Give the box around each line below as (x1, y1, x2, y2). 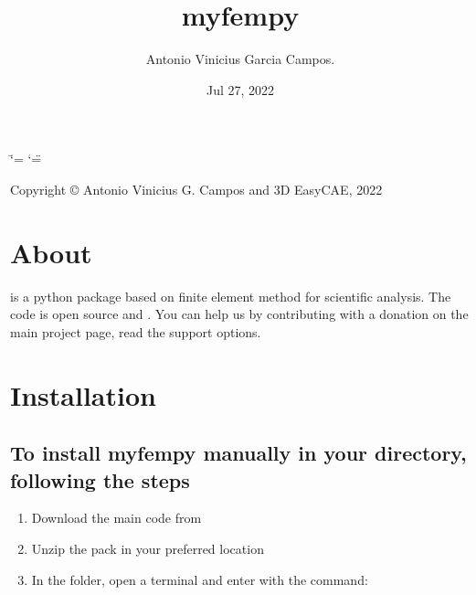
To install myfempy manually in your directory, (10, 439, 467, 467)
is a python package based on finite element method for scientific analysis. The (10, 286, 451, 305)
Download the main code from (31, 508, 202, 527)
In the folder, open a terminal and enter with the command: (31, 569, 368, 589)
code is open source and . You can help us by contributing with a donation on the (10, 304, 469, 324)
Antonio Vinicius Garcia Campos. (145, 49, 335, 69)
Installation (10, 376, 156, 413)
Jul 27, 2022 (206, 80, 275, 99)
